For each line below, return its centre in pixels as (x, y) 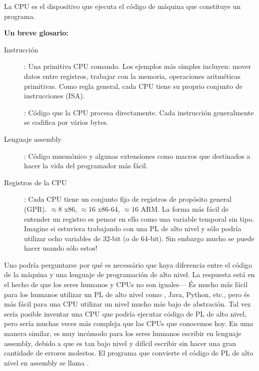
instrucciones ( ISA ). (54, 96)
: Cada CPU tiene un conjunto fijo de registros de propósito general (128, 199)
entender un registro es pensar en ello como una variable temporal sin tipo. (139, 218)
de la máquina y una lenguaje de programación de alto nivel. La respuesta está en (129, 274)
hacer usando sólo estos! (61, 248)
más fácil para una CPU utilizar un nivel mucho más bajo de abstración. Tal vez (127, 304)
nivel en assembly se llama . (46, 362)
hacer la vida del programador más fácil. (86, 166)
